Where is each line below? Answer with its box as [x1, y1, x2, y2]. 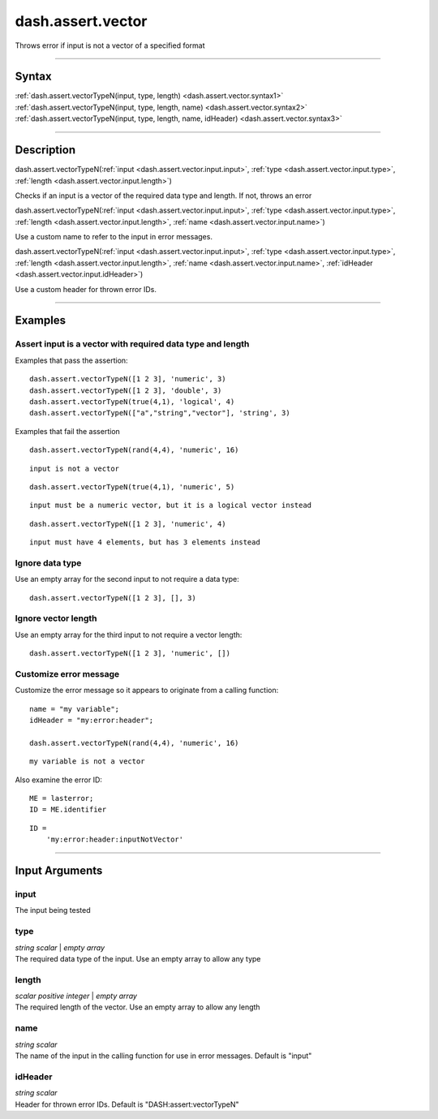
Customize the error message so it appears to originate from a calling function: [15, 686, 279, 695]
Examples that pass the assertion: [15, 355, 129, 365]
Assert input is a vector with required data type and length [15, 338, 250, 350]
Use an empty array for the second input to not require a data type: [15, 575, 239, 584]
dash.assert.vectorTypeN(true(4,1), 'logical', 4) [29, 397, 235, 406]
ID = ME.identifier [29, 805, 107, 815]
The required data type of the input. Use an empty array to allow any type [15, 953, 261, 963]
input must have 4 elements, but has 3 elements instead [29, 538, 261, 547]
